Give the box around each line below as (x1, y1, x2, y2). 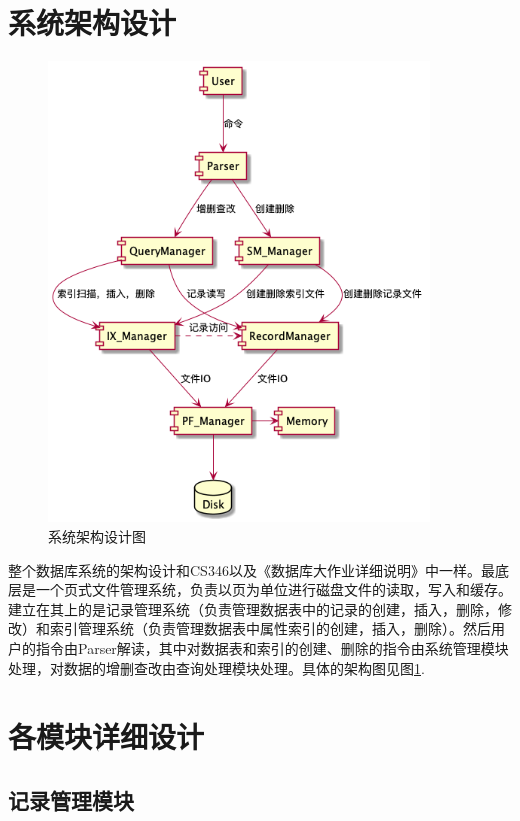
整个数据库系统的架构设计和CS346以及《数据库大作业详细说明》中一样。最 (8, 559, 495, 580)
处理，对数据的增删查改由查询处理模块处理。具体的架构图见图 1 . (8, 657, 425, 678)
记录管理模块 (8, 785, 134, 815)
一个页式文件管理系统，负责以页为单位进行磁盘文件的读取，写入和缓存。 (35, 579, 512, 600)
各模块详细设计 (8, 716, 205, 757)
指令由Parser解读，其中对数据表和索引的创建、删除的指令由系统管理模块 (35, 638, 509, 659)
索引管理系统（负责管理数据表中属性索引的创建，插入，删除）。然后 (49, 618, 491, 639)
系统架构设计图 (48, 526, 146, 547)
